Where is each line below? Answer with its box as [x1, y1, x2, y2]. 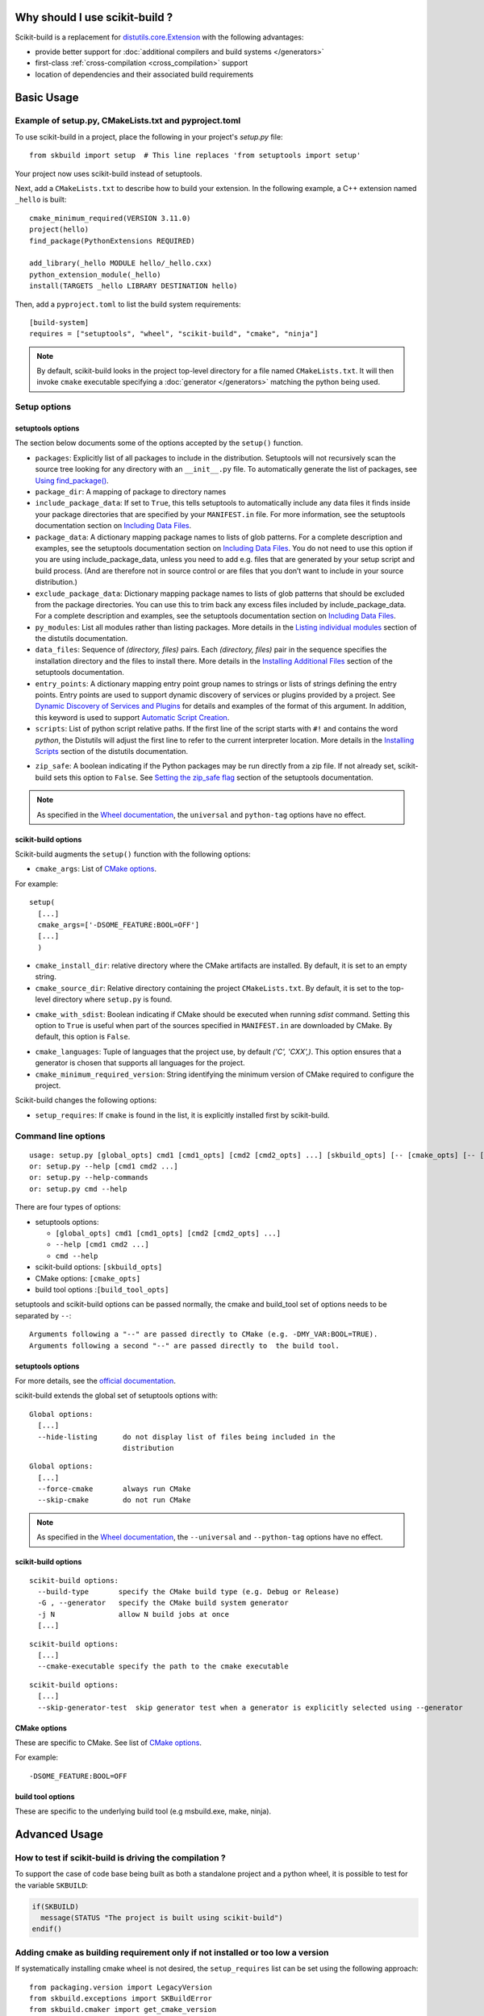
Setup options [15, 402, 72, 413]
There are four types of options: [15, 1202, 121, 1212]
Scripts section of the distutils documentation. [35, 746, 189, 756]
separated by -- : [15, 1310, 72, 1320]
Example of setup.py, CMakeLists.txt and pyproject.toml [15, 115, 241, 127]
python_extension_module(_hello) [29, 270, 161, 279]
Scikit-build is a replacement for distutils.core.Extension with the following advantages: [15, 32, 304, 42]
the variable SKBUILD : [15, 1880, 89, 1890]
